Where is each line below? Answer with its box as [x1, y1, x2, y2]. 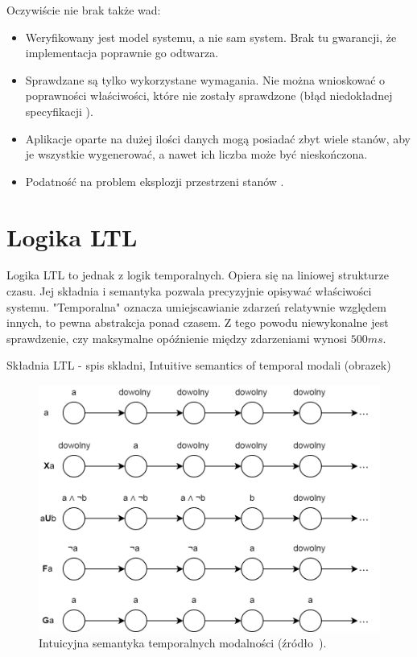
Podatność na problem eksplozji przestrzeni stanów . [25, 172, 284, 189]
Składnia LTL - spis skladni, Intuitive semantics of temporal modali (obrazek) [6, 357, 391, 374]
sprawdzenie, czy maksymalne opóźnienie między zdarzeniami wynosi [6, 329, 347, 346]
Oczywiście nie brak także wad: [6, 2, 161, 18]
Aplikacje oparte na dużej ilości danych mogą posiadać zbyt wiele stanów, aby [25, 130, 411, 147]
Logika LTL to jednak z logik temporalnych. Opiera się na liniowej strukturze [6, 267, 389, 283]
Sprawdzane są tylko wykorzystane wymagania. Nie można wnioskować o [25, 71, 386, 88]
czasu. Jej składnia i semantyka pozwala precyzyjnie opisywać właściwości [6, 283, 372, 300]
